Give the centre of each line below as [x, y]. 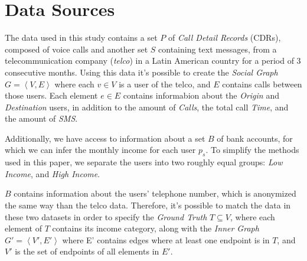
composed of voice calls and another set [76, 49]
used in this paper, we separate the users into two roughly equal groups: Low [144, 162]
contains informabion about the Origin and [201, 95]
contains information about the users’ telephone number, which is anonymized [155, 193]
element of [23, 228]
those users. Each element [51, 95]
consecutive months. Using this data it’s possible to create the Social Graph [141, 72]
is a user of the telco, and [165, 84]
